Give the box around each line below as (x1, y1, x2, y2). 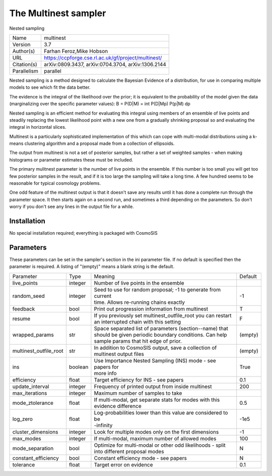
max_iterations (12, 389, 47, 396)
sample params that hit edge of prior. (94, 337, 182, 344)
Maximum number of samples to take (94, 389, 182, 396)
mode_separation (12, 445, 54, 452)
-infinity (94, 421, 113, 429)
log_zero (12, 415, 33, 422)
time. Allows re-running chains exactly (94, 298, 185, 305)
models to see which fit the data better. (9, 84, 91, 90)
